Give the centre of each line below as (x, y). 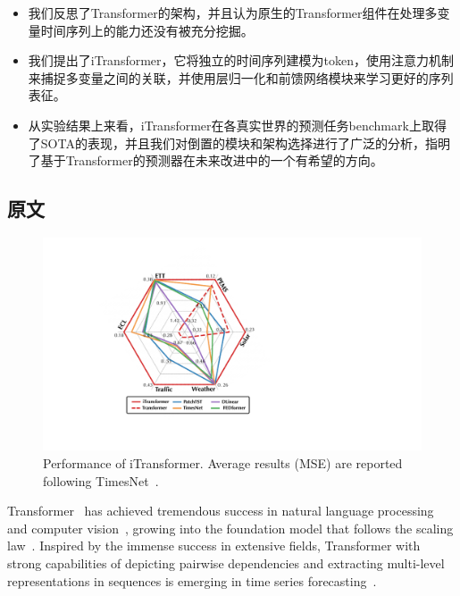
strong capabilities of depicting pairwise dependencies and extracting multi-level (226, 563)
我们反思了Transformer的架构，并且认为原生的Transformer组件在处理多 (233, 13)
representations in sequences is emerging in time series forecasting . (192, 580)
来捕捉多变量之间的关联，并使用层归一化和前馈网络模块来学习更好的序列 (241, 77)
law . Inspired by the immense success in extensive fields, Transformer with (214, 546)
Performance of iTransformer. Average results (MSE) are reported (223, 463)
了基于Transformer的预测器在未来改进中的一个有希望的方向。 (205, 160)
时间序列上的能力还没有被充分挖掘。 (147, 30)
